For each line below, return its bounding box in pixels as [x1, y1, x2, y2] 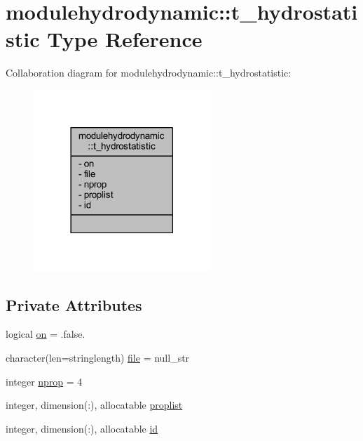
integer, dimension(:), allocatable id [6, 421, 158, 435]
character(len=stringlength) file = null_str [6, 350, 190, 365]
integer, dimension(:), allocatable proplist [6, 397, 183, 412]
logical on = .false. [6, 327, 85, 341]
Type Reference [47, 25, 203, 53]
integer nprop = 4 [6, 374, 83, 388]
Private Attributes [6, 294, 142, 315]
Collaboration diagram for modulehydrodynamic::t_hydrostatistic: [6, 65, 292, 80]
